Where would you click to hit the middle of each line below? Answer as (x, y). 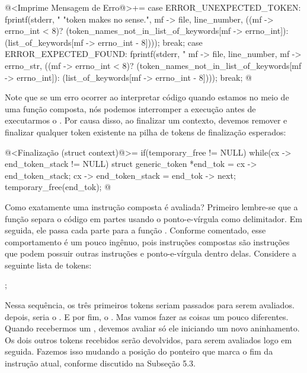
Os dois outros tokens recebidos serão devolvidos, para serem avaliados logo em (148, 339)
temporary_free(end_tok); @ (58, 187)
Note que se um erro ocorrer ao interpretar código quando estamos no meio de (147, 97)
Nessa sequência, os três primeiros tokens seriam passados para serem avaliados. (150, 305)
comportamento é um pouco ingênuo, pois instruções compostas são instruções (147, 241)
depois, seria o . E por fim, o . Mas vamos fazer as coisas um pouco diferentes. (147, 316)
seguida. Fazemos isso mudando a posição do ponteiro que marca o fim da (139, 351)
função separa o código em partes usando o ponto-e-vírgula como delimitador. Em (153, 218)
